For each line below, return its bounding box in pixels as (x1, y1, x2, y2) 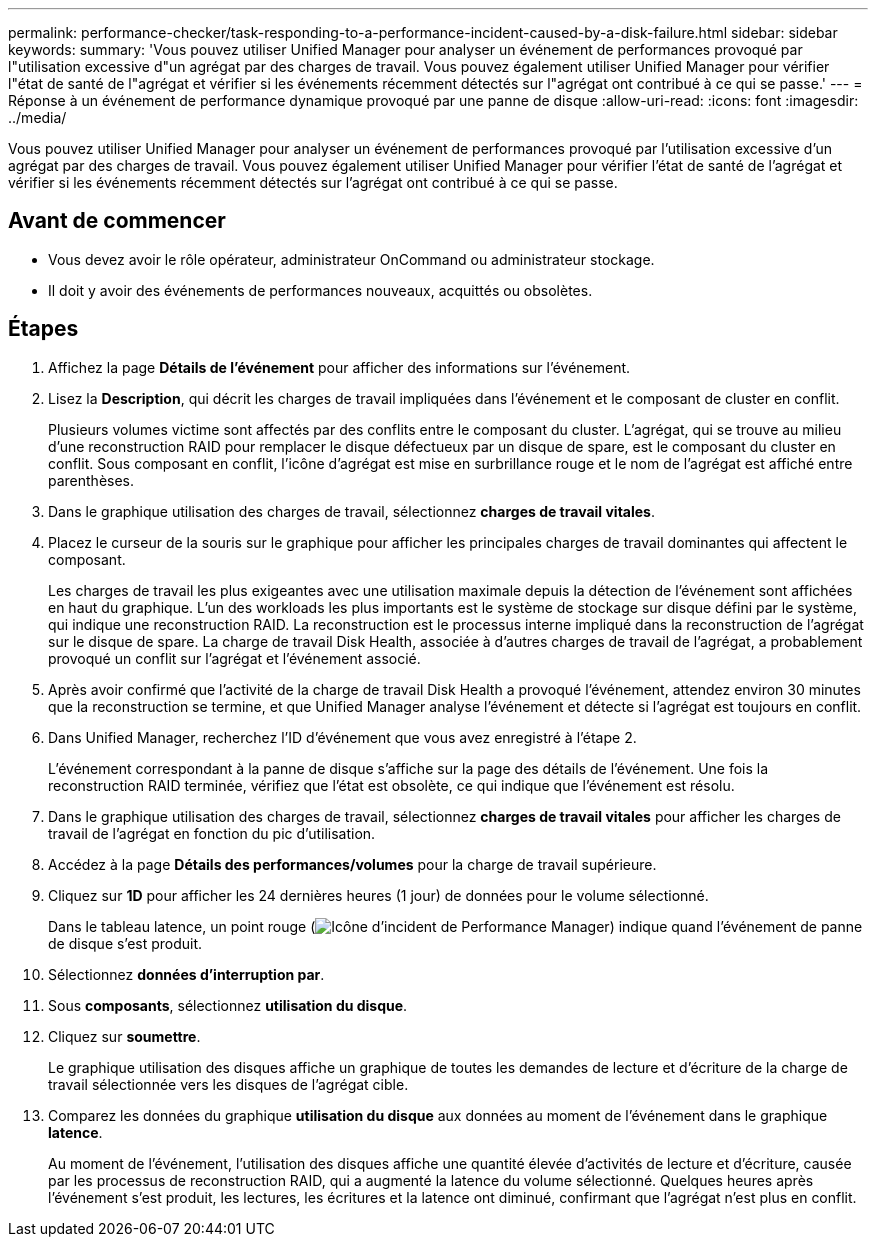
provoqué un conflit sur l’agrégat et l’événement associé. (48, 649, 421, 667)
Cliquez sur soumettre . (48, 1027, 201, 1045)
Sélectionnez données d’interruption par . (48, 965, 325, 983)
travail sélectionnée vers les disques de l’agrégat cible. (48, 1075, 409, 1093)
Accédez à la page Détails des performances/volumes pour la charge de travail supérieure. (48, 855, 657, 873)
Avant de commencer (8, 208, 226, 234)
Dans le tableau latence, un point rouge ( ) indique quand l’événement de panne (48, 917, 863, 935)
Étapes (8, 316, 79, 342)
